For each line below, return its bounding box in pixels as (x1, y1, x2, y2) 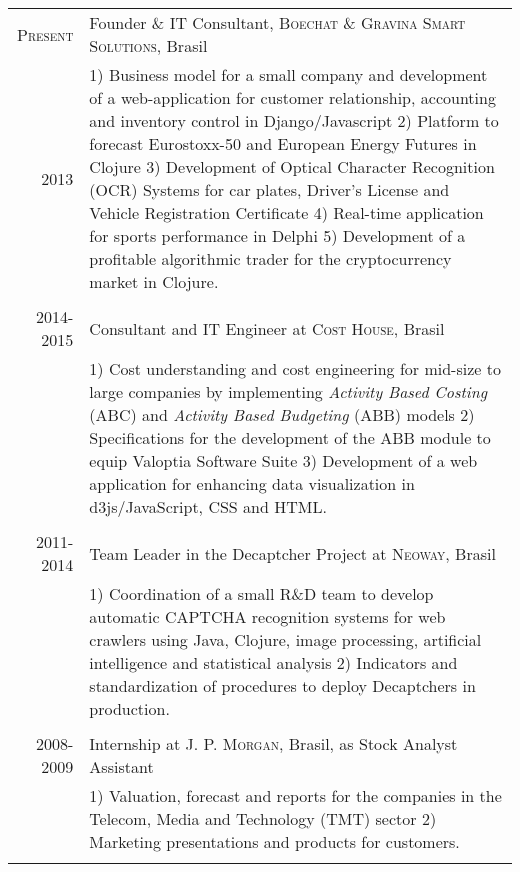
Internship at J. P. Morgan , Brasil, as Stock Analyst (89, 732, 458, 755)
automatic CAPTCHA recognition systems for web (89, 605, 446, 628)
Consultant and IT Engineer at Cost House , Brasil (89, 316, 445, 340)
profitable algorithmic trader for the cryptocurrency (89, 247, 452, 270)
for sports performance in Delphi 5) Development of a (89, 224, 466, 247)
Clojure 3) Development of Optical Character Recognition (89, 155, 495, 178)
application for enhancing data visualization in (89, 472, 415, 495)
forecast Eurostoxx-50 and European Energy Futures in (89, 132, 477, 155)
